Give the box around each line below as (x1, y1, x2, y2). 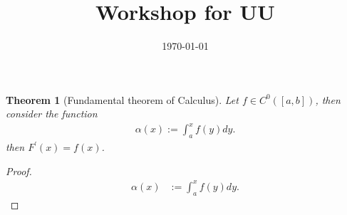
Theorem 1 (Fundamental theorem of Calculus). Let (6, 92, 239, 107)
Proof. (6, 163, 32, 178)
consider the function (6, 106, 98, 121)
